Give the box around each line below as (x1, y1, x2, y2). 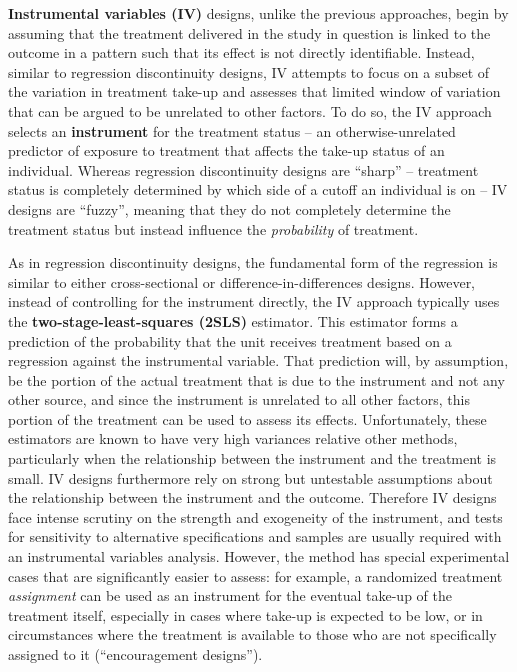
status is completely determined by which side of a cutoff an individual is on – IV (8, 179, 508, 200)
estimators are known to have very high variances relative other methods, (8, 428, 458, 449)
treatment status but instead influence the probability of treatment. (8, 218, 419, 239)
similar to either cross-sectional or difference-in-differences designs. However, (8, 271, 476, 292)
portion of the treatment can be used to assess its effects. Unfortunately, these (8, 408, 487, 429)
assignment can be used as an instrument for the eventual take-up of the (8, 585, 452, 606)
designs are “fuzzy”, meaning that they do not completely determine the (8, 198, 451, 219)
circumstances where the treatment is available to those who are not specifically (8, 624, 497, 645)
